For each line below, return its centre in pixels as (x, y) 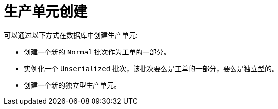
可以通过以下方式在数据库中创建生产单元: (71, 35)
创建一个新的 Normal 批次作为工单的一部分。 (97, 52)
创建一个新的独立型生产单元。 (72, 85)
